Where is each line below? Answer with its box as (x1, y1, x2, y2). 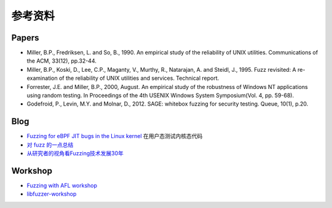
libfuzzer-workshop (26, 190, 77, 198)
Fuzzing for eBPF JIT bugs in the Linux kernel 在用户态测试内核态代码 (26, 133, 203, 140)
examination (26, 74, 58, 82)
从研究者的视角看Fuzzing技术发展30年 (26, 150, 124, 157)
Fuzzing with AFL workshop (26, 182, 98, 189)
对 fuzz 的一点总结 (26, 141, 74, 148)
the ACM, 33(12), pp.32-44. (26, 57, 97, 64)
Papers (11, 33, 39, 43)
